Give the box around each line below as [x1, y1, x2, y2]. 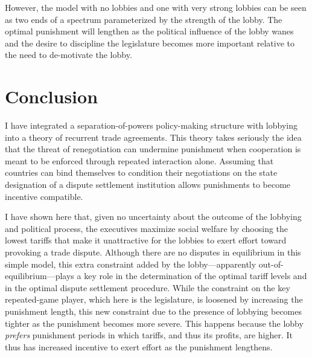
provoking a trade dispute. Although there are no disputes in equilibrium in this [5, 246, 301, 259]
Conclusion [5, 84, 98, 109]
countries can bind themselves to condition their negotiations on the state [5, 166, 278, 179]
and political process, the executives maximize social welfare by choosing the [5, 222, 288, 234]
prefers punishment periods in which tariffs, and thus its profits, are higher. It [5, 329, 293, 341]
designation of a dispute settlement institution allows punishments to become [5, 178, 291, 191]
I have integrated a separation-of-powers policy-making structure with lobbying [5, 119, 298, 132]
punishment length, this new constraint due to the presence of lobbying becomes [5, 305, 302, 317]
